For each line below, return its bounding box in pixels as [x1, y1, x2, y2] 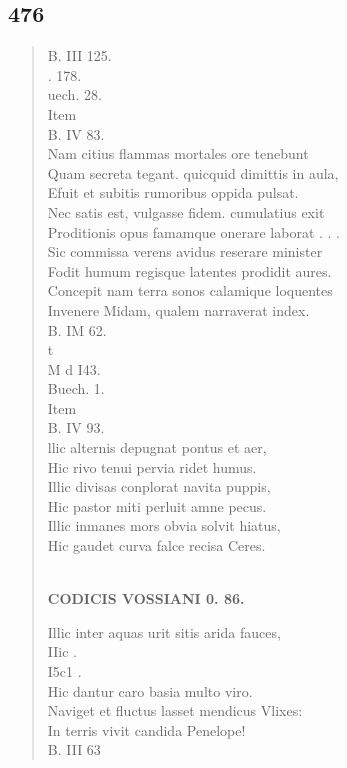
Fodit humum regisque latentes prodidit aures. [47, 260, 332, 281]
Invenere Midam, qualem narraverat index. [47, 299, 310, 320]
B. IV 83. [47, 123, 105, 144]
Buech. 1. [47, 378, 105, 399]
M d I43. [47, 358, 101, 379]
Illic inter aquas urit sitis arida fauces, [47, 621, 281, 642]
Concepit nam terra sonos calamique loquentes [47, 280, 333, 301]
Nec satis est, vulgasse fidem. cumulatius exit [47, 201, 325, 222]
